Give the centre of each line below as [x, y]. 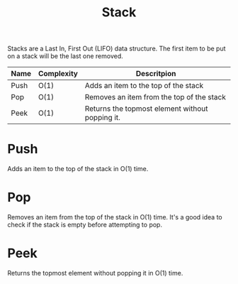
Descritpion [156, 74]
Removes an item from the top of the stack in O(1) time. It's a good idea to [115, 217]
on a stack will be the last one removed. [65, 56]
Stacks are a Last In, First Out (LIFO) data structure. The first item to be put [117, 49]
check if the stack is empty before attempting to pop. [85, 225]
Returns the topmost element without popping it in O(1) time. [95, 273]
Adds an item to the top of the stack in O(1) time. [78, 169]
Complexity [58, 74]
